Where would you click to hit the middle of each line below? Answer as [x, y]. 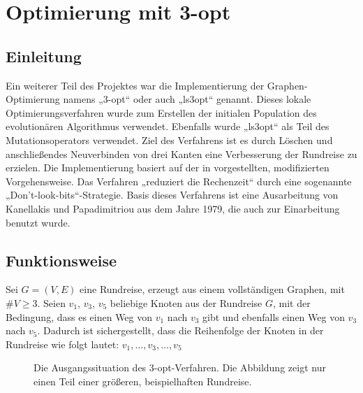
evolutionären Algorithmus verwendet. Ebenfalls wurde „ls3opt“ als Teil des [168, 126]
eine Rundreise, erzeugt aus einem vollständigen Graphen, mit [212, 289]
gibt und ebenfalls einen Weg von [274, 316]
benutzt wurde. [38, 222]
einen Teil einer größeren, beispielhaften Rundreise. [143, 381]
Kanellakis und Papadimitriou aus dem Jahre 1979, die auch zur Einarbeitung [173, 208]
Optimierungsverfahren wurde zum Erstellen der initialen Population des [161, 112]
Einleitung [44, 56]
